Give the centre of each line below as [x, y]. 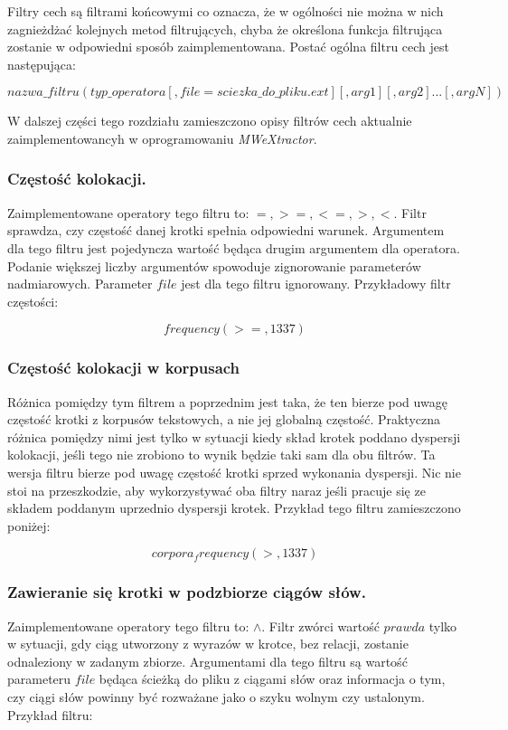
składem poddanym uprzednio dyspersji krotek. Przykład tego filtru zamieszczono [234, 508]
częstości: [33, 301]
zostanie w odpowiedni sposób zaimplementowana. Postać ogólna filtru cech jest [229, 47]
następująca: [42, 64]
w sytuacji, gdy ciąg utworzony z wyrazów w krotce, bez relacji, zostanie [208, 644]
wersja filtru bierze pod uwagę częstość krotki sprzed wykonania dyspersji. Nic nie [234, 472]
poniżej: [29, 525]
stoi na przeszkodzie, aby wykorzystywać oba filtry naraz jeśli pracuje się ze [216, 490]
